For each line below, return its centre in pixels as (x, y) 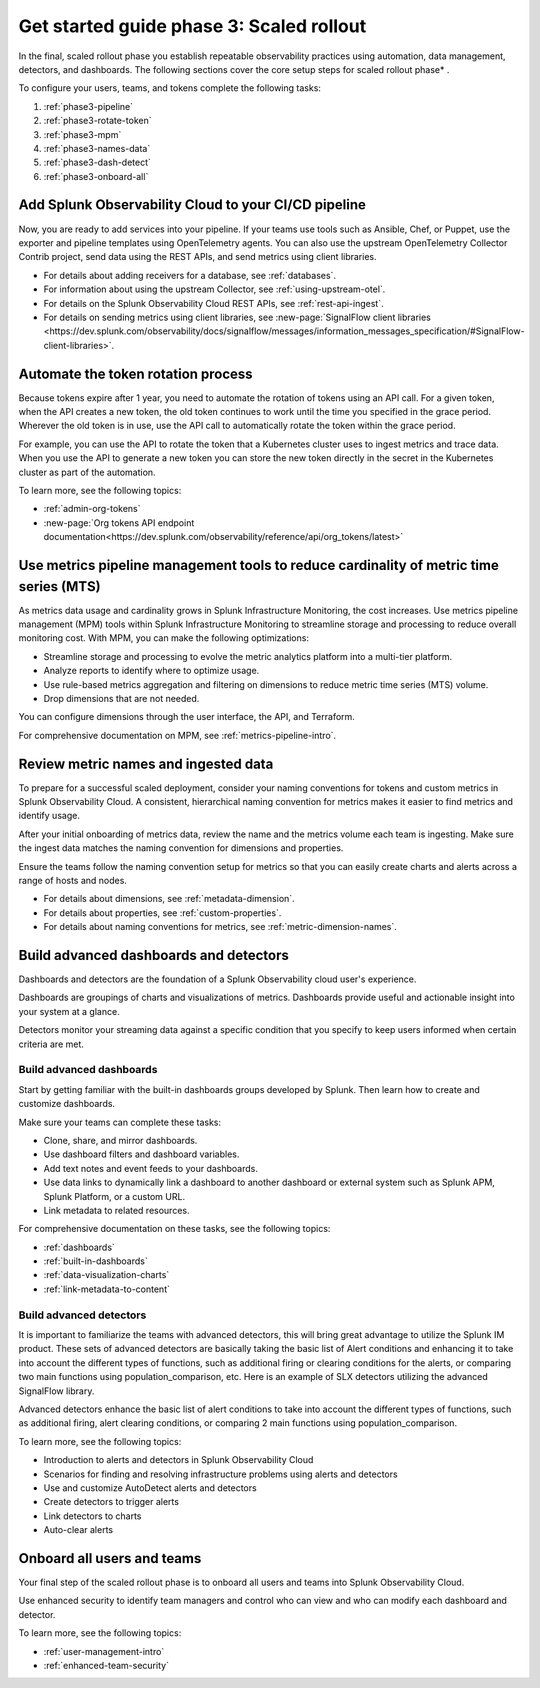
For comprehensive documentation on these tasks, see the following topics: (174, 1229)
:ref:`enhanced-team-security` (106, 1665)
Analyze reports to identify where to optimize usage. (151, 671)
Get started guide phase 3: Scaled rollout (192, 26)
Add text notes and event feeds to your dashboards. (151, 1168)
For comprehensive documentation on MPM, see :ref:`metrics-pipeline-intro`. (177, 735)
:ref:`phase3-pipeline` (88, 106)
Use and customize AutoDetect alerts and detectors (150, 1487)
